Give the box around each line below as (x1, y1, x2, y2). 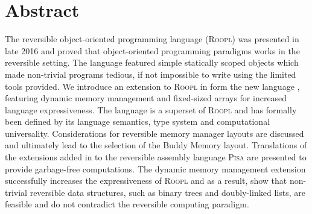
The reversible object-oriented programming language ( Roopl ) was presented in (5, 33, 299, 45)
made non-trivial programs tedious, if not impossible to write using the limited (5, 68, 296, 80)
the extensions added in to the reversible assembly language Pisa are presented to (5, 151, 307, 163)
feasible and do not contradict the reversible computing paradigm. (5, 198, 249, 210)
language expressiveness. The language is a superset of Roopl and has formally (5, 103, 297, 116)
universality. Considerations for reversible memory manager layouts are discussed (5, 127, 304, 139)
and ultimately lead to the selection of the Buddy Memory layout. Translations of (5, 139, 307, 151)
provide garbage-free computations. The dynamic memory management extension (5, 162, 306, 175)
